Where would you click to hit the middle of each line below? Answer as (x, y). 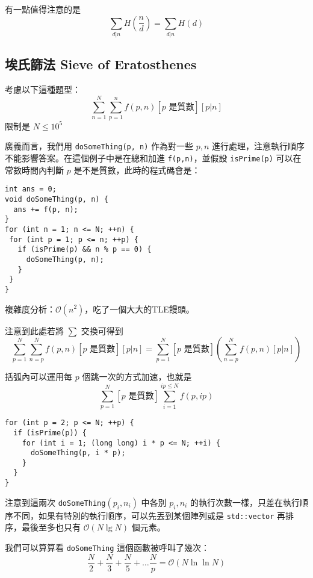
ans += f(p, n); (46, 209)
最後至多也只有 (51, 527)
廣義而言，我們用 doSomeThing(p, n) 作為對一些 (99, 146)
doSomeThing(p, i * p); (78, 453)
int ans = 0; (31, 189)
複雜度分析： (30, 309)
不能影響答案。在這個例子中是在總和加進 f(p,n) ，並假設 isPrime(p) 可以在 (153, 158)
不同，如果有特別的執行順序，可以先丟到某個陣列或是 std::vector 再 (149, 515)
